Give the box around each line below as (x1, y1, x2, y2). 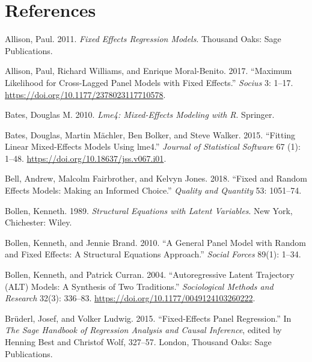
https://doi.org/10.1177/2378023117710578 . (5, 88, 166, 100)
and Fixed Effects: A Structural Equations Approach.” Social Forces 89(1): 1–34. (5, 248, 301, 260)
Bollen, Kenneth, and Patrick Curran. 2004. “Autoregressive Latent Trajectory (5, 268, 295, 281)
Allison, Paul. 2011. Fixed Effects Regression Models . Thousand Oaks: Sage (5, 32, 281, 45)
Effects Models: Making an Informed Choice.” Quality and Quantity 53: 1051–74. (5, 184, 302, 197)
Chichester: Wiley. (5, 216, 72, 229)
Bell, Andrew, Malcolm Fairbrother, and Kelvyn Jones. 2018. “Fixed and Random (5, 172, 307, 185)
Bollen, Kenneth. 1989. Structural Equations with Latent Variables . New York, (5, 204, 293, 216)
